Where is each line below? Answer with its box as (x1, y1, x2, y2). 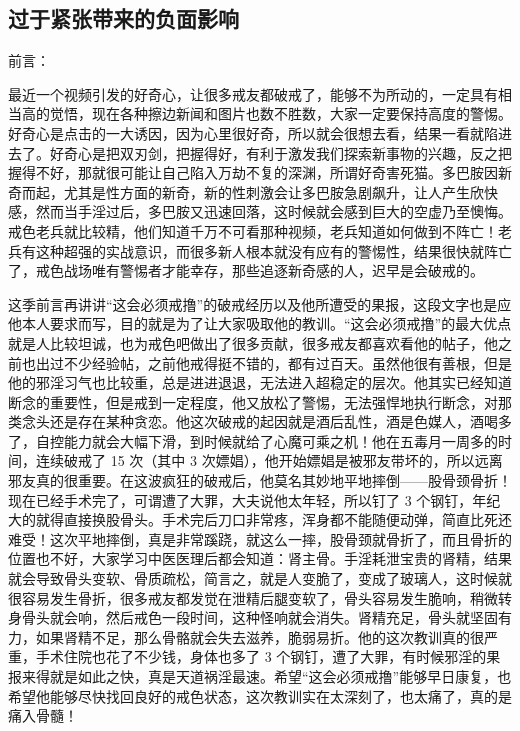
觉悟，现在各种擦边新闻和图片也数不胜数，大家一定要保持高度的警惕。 (49, 103, 512, 124)
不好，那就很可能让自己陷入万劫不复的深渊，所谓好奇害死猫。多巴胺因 (35, 162, 498, 183)
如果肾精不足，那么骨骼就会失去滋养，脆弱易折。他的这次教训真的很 (35, 626, 484, 647)
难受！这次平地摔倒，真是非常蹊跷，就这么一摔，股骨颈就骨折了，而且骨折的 (8, 528, 512, 549)
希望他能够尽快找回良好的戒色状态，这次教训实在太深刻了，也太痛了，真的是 (8, 685, 512, 706)
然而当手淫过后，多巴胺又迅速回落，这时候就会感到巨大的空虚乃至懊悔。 (35, 201, 512, 222)
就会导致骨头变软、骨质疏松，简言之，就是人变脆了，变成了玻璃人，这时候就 (8, 568, 512, 589)
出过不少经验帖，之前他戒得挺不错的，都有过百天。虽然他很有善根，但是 (35, 352, 512, 373)
